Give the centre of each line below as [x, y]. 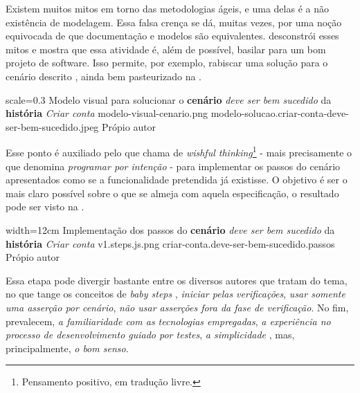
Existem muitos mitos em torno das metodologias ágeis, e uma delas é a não [167, 8]
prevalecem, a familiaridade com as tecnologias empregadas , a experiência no [168, 321]
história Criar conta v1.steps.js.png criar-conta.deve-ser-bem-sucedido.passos [170, 243]
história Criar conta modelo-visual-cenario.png [107, 113]
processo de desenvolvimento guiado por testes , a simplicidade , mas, [150, 335]
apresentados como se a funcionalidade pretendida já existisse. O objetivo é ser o [177, 180]
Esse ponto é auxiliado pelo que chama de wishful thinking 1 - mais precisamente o [179, 151]
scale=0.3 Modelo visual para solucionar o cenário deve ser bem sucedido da [169, 99]
